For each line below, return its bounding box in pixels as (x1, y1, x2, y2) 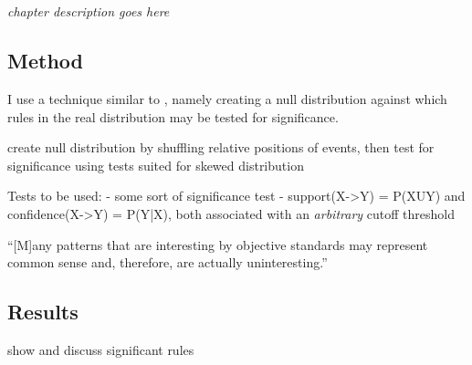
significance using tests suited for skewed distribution (7, 155, 304, 174)
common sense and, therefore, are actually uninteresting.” (7, 253, 328, 272)
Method (7, 47, 83, 75)
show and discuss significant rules (7, 339, 194, 359)
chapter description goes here (7, 2, 170, 21)
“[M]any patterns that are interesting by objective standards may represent (7, 235, 428, 254)
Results (7, 297, 79, 326)
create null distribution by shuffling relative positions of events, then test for (7, 138, 435, 157)
